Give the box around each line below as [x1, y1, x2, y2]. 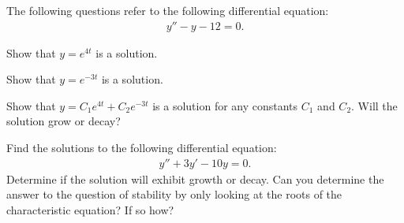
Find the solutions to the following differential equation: [6, 139, 277, 155]
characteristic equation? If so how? [6, 201, 174, 217]
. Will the [351, 97, 398, 113]
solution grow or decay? [6, 113, 121, 129]
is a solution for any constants [152, 97, 298, 113]
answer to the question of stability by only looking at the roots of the [6, 186, 342, 203]
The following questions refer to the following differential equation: [6, 2, 329, 18]
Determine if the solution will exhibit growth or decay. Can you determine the [6, 170, 384, 187]
